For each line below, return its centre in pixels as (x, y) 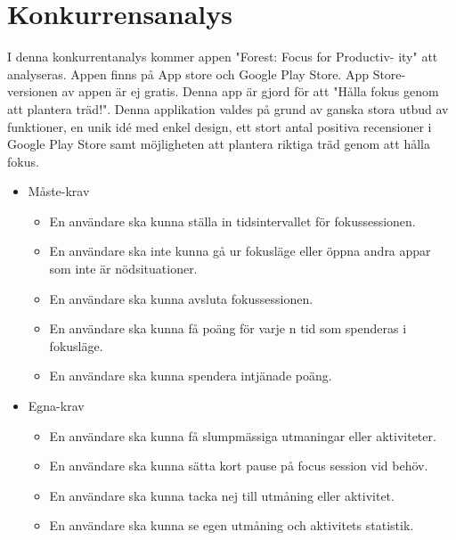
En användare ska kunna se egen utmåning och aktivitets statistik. (232, 525)
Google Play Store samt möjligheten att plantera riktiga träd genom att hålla (219, 144)
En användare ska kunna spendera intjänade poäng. (191, 376)
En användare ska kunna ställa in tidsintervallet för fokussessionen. (232, 221)
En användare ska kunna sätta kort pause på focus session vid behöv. (239, 466)
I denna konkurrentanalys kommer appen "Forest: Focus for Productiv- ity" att (223, 57)
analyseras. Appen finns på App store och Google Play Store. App (188, 74)
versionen (33, 91)
